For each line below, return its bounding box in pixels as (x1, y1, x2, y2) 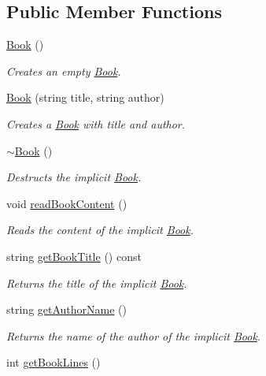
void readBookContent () (6, 195, 127, 211)
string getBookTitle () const (6, 248, 142, 264)
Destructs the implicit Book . (6, 169, 142, 185)
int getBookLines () (6, 354, 101, 370)
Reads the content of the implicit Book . (6, 222, 194, 238)
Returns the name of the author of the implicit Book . (6, 327, 261, 344)
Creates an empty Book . (6, 62, 121, 79)
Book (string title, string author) (6, 89, 164, 106)
